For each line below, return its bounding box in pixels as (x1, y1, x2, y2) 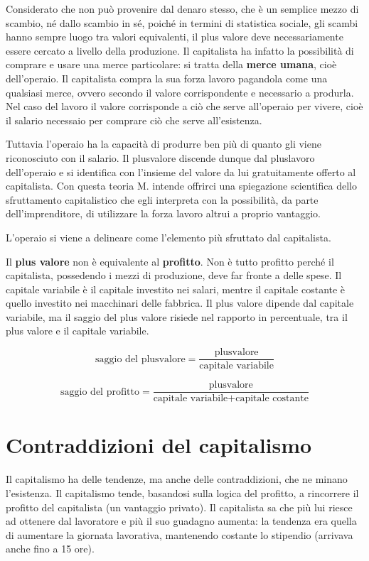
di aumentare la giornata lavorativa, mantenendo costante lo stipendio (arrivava (6, 527, 353, 542)
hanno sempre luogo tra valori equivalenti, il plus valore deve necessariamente (6, 29, 343, 44)
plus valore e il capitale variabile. (6, 323, 149, 338)
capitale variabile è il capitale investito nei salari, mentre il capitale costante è (6, 281, 346, 296)
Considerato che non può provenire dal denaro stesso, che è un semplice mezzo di (6, 1, 359, 16)
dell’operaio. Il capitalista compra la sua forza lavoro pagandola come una (6, 70, 328, 85)
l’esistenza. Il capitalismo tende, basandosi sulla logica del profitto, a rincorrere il (6, 485, 359, 500)
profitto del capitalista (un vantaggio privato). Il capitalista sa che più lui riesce (6, 499, 353, 514)
